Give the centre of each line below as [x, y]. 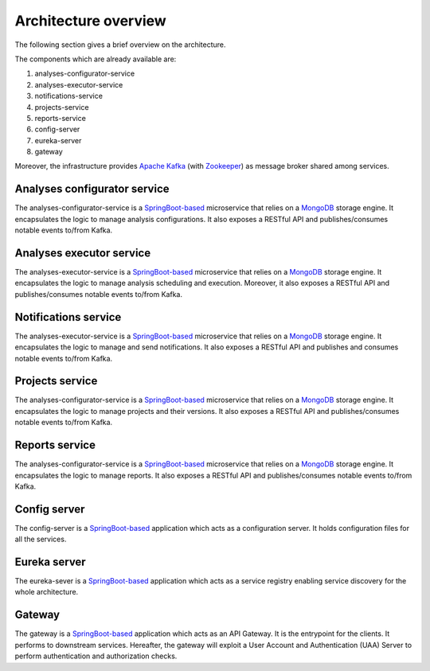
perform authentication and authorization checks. [96, 656]
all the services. [41, 539]
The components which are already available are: [96, 59]
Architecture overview [90, 21]
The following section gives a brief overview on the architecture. [120, 45]
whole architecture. [47, 592]
